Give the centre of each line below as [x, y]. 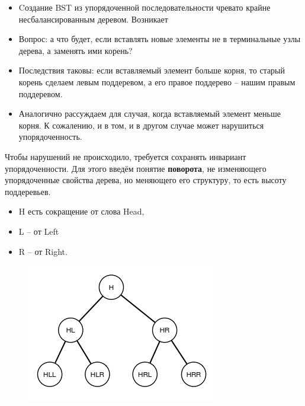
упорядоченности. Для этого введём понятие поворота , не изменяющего [136, 168]
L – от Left [39, 231]
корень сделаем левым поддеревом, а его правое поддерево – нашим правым [157, 81]
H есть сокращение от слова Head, [81, 211]
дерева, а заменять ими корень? [76, 50]
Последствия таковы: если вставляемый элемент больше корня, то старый [152, 70]
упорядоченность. [50, 137]
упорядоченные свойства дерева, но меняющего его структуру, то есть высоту [146, 180]
